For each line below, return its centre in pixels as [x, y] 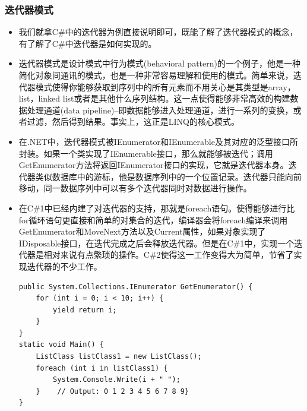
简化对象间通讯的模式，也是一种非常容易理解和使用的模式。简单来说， [156, 75]
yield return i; [85, 310]
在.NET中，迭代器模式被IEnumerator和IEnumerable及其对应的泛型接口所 [158, 141]
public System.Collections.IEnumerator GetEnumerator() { [136, 287]
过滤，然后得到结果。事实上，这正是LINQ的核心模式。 [133, 121]
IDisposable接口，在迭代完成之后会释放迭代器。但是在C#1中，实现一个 [156, 243]
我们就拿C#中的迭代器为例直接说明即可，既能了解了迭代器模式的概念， [158, 32]
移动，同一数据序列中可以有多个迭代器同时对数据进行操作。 [135, 188]
